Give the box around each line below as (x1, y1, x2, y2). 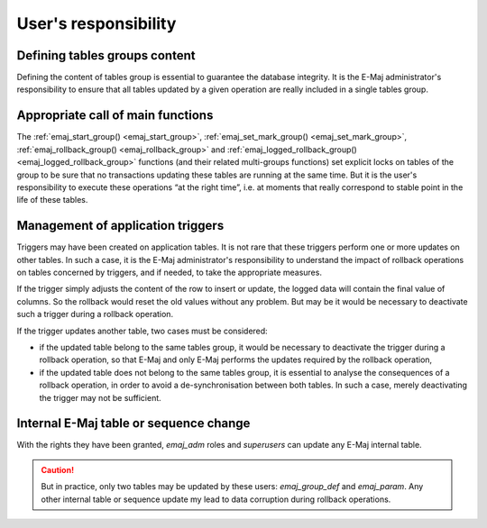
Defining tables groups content (16, 48, 196, 63)
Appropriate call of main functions (16, 108, 214, 123)
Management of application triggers (16, 218, 225, 233)
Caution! (41, 464, 75, 475)
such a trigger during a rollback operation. (16, 309, 174, 320)
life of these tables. (16, 195, 88, 205)
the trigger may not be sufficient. (39, 392, 161, 403)
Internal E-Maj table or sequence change (16, 415, 251, 432)
